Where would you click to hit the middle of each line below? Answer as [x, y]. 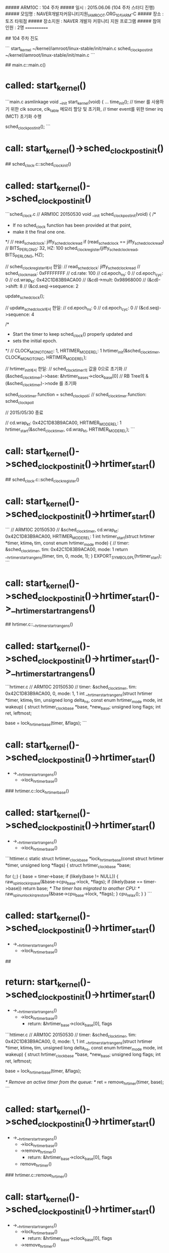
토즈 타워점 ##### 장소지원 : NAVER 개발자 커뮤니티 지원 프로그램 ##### [78, 21]
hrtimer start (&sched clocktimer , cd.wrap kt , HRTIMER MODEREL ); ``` [70, 430]
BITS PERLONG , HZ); [25, 255]
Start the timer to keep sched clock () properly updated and [72, 334]
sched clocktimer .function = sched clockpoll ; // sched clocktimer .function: [76, 395]
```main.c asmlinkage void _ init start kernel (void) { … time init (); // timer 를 [78, 102]
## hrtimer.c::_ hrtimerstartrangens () [39, 625]
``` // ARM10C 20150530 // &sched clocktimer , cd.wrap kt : [62, 530]
